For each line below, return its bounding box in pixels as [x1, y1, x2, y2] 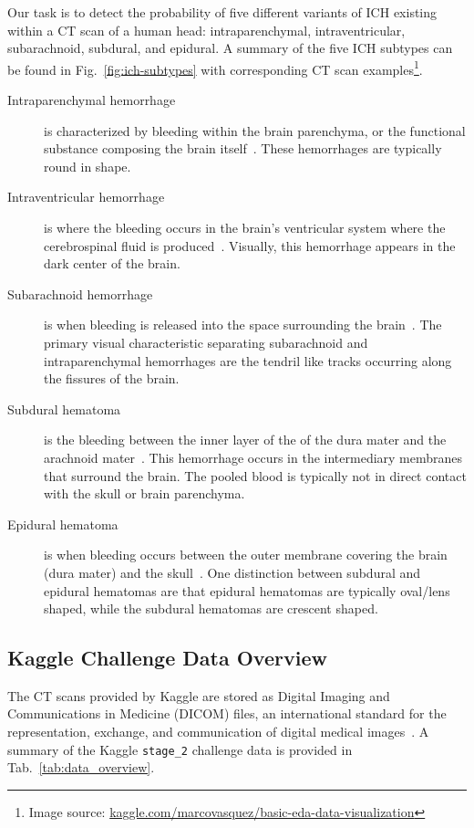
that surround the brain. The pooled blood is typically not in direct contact [44, 466, 467, 485]
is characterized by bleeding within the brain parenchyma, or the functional [44, 121, 466, 140]
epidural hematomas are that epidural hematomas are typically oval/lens [44, 581, 450, 600]
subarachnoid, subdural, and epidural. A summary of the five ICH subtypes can [7, 38, 453, 58]
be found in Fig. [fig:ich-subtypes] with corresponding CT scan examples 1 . [7, 57, 423, 79]
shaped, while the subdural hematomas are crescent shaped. [44, 599, 378, 618]
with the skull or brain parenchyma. [44, 484, 245, 503]
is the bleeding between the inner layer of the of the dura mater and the [44, 430, 447, 449]
